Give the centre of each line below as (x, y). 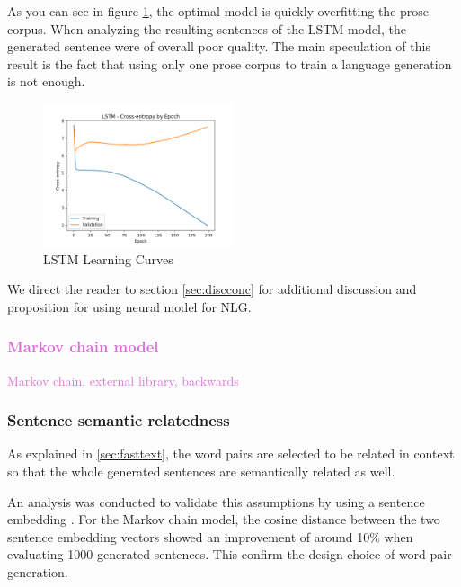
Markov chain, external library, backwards (123, 380)
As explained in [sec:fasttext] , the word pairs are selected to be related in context (231, 454)
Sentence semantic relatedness (119, 420)
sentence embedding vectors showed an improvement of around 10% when (210, 536)
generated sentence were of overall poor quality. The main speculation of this (219, 46)
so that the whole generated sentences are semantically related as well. (201, 471)
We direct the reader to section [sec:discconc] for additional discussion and (212, 289)
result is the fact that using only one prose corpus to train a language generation (230, 63)
